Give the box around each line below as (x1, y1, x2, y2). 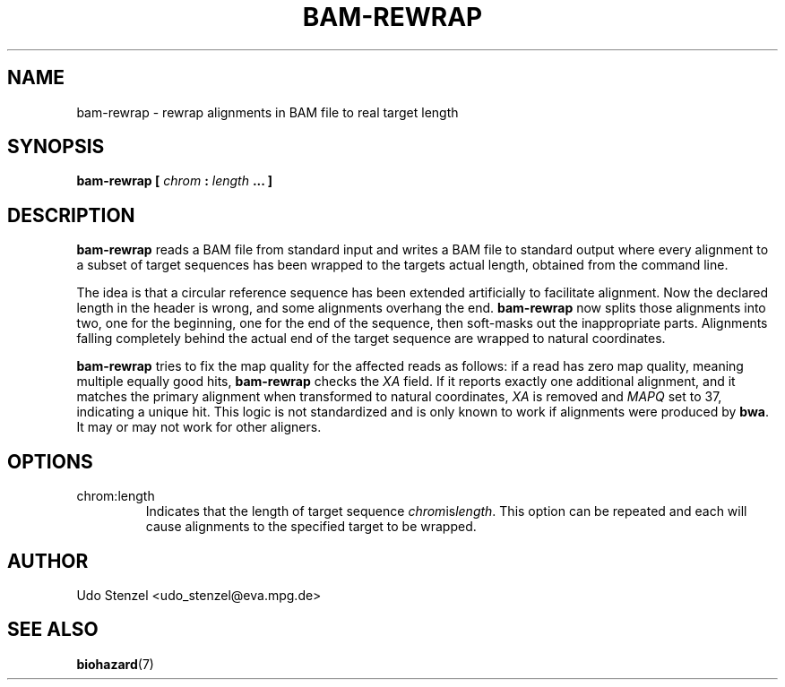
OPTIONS (7, 450, 93, 473)
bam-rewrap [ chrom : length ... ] (76, 173, 273, 189)
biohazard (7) (76, 656, 154, 672)
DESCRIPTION (7, 203, 135, 227)
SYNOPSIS (7, 135, 105, 159)
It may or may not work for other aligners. (76, 419, 322, 435)
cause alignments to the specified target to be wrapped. (145, 519, 477, 535)
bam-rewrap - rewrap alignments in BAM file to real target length (76, 104, 459, 120)
